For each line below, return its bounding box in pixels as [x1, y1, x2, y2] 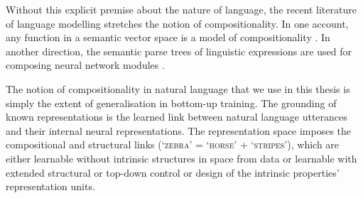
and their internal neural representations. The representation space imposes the [6, 123, 352, 138]
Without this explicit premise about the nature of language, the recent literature [6, 2, 357, 16]
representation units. [6, 179, 95, 194]
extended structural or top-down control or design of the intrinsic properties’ [6, 165, 340, 180]
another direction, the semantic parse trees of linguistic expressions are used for [6, 43, 352, 58]
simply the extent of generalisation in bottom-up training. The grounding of [6, 95, 337, 110]
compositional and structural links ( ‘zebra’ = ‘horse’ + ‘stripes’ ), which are [6, 137, 340, 152]
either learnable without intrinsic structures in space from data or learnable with [6, 150, 357, 165]
